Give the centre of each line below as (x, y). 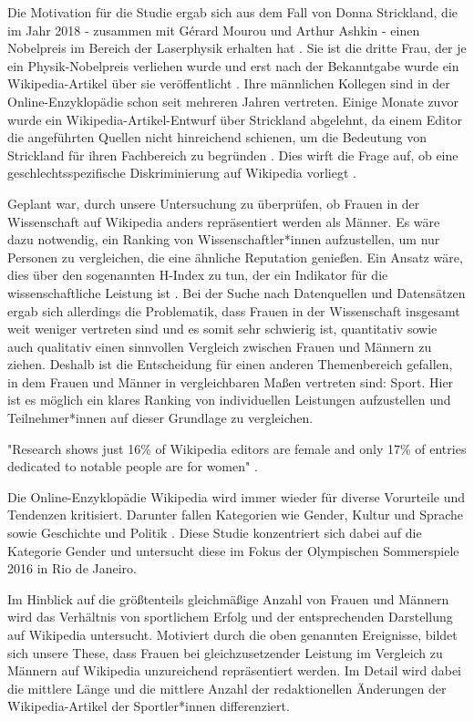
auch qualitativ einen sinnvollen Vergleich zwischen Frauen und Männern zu (220, 346)
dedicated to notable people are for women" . (133, 466)
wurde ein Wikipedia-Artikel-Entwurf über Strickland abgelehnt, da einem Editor (235, 119)
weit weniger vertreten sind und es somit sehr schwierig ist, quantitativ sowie (222, 329)
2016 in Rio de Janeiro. (72, 568)
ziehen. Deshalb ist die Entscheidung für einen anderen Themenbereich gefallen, (230, 364)
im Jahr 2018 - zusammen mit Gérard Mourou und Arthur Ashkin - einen (214, 30)
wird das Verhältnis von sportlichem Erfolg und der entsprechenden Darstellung (230, 617)
